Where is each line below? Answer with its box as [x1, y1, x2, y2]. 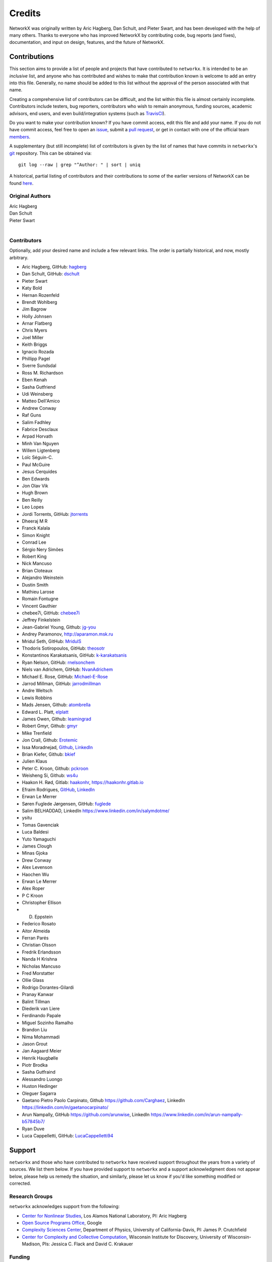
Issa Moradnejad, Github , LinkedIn [22, 744, 93, 750]
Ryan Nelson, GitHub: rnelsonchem [22, 659, 95, 665]
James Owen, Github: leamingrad [22, 716, 92, 722]
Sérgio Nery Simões [22, 546, 64, 552]
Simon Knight [22, 532, 50, 538]
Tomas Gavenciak [22, 822, 59, 828]
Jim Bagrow [22, 306, 47, 312]
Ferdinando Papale [22, 1013, 61, 1019]
